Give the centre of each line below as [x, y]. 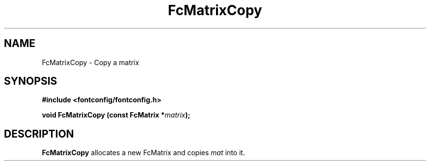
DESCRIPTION [39, 134]
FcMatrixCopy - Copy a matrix [91, 62]
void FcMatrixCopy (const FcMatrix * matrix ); [116, 115]
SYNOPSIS [31, 81]
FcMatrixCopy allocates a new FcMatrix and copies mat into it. [144, 153]
